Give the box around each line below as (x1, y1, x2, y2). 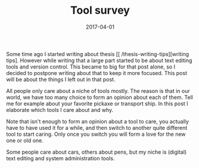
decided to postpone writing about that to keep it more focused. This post (6, 69, 188, 76)
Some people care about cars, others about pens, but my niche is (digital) (6, 148, 187, 155)
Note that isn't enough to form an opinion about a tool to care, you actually (6, 117, 189, 125)
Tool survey (70, 4, 130, 17)
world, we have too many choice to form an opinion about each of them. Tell (6, 94, 194, 101)
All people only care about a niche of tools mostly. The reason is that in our (6, 87, 190, 94)
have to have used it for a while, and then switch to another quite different (6, 124, 188, 131)
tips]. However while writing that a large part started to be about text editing (6, 57, 192, 64)
